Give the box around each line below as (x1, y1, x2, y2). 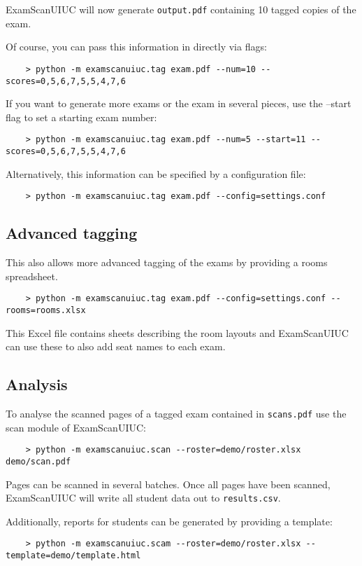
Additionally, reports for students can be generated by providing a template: (6, 513, 333, 528)
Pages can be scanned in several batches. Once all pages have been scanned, (6, 476, 331, 491)
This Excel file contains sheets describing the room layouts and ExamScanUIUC (6, 325, 349, 340)
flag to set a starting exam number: (6, 109, 157, 124)
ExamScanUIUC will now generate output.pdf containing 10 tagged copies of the (6, 2, 356, 16)
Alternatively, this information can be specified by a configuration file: (6, 166, 306, 181)
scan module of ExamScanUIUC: (6, 420, 146, 434)
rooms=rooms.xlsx (6, 305, 86, 315)
